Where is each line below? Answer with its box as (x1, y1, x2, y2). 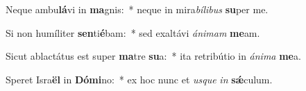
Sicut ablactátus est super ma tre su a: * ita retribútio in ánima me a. (6, 49, 301, 63)
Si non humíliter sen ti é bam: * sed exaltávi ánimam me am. (6, 25, 260, 40)
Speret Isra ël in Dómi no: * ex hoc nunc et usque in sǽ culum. (6, 72, 273, 86)
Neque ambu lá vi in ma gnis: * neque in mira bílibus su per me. (6, 2, 269, 16)
